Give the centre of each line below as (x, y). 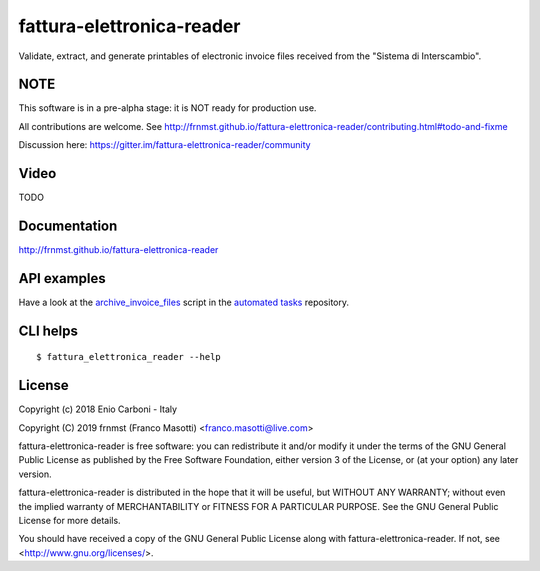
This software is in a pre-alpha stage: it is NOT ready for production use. (167, 108)
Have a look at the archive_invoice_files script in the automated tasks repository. (184, 302)
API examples (62, 278)
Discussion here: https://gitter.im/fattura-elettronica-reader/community (164, 145)
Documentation (68, 225)
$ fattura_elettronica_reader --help (129, 357)
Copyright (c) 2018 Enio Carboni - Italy (98, 409)
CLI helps (48, 330)
